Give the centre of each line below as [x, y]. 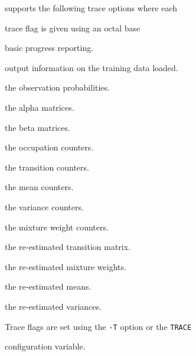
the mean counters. [39, 187]
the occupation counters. [49, 147]
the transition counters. [47, 167]
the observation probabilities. [57, 87]
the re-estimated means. [48, 286]
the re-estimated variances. [53, 306]
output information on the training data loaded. [92, 67]
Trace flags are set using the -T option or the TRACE [98, 326]
